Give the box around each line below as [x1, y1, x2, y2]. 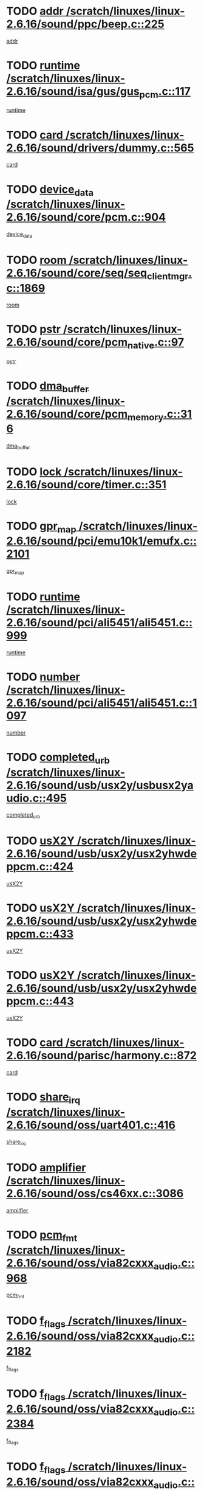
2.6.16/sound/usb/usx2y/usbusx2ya [6, 778, 194, 792]
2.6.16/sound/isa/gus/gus [6, 85, 140, 99]
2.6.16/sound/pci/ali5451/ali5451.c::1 [6, 696, 197, 710]
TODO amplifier [6, 1161, 86, 1175]
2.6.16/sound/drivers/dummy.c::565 [6, 141, 194, 154]
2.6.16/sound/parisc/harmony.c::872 [6, 1049, 197, 1062]
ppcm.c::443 [6, 994, 74, 1008]
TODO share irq [6, 1090, 81, 1106]
